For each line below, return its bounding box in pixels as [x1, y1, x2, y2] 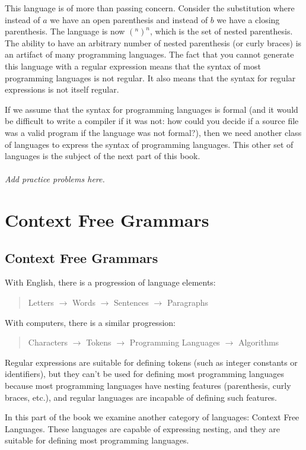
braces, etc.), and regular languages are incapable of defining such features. [5, 391, 278, 403]
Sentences [114, 296, 149, 309]
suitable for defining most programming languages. [5, 434, 189, 446]
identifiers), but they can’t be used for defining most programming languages [5, 367, 285, 380]
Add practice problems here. [5, 173, 105, 185]
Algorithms [238, 336, 279, 348]
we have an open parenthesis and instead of [50, 13, 208, 26]
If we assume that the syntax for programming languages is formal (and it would [5, 103, 298, 115]
